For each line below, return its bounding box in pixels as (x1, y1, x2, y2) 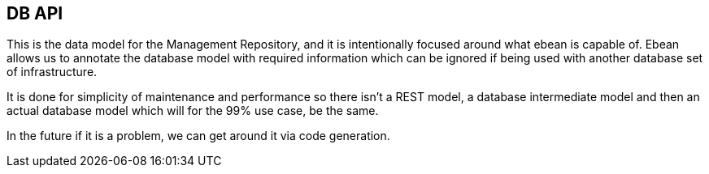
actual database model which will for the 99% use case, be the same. (7, 104, 379, 118)
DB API (7, 3, 63, 23)
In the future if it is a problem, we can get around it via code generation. (7, 129, 390, 143)
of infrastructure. (7, 65, 98, 79)
